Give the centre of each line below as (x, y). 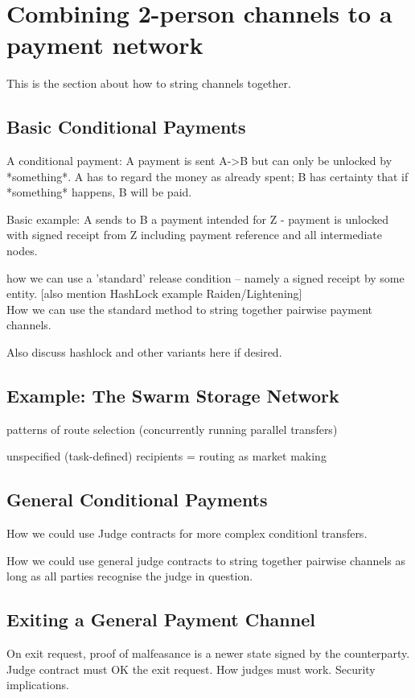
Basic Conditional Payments (126, 127)
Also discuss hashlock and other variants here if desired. (144, 352)
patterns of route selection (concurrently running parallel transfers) (172, 429)
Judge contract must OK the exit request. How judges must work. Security (191, 669)
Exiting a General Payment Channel (161, 620)
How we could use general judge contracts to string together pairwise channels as (206, 560)
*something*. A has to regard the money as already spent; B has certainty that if (207, 176)
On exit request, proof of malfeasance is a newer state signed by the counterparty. (208, 653)
